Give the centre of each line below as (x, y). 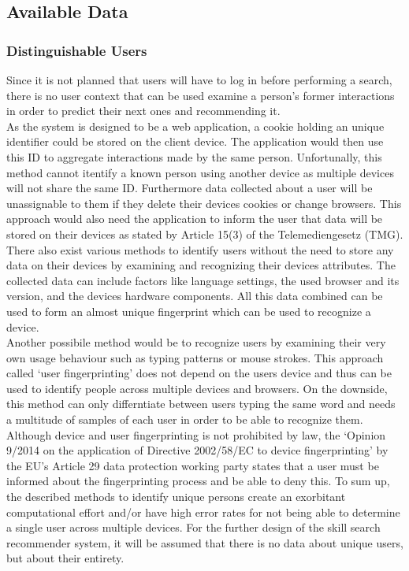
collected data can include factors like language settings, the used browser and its (203, 280)
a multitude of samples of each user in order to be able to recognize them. (185, 419)
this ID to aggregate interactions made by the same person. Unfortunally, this (194, 156)
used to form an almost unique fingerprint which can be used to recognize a (189, 311)
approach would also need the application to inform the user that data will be (195, 219)
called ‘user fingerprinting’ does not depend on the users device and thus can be (199, 373)
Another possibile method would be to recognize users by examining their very (196, 342)
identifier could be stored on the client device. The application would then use (195, 141)
